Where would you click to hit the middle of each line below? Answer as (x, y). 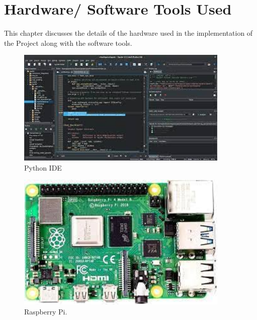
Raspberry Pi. (46, 311)
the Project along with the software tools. (68, 43)
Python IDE (43, 167)
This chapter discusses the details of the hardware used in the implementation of (128, 33)
